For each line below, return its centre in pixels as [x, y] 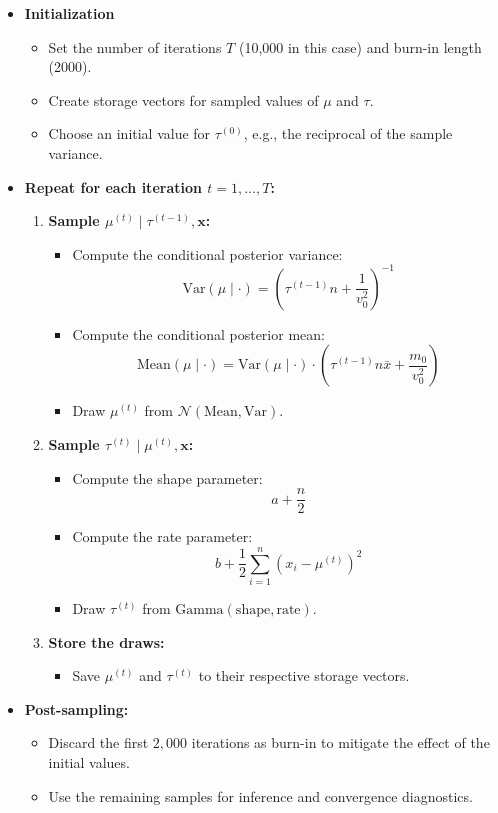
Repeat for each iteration [113, 186]
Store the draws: [106, 641]
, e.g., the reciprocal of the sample [348, 133]
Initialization [69, 13]
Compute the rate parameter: [162, 536]
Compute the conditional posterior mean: [198, 333]
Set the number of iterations [135, 46]
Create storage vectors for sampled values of [183, 99]
